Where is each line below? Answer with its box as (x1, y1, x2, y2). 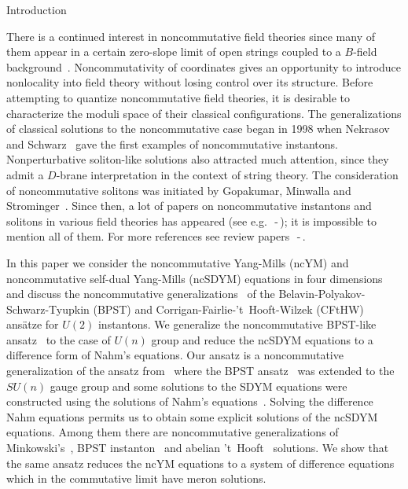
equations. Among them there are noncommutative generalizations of (6, 424, 339, 440)
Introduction (6, 2, 67, 17)
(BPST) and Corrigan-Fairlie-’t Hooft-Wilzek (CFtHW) (93, 300, 364, 317)
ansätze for (6, 316, 59, 333)
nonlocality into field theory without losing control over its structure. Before (6, 74, 373, 90)
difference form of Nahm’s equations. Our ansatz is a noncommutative (6, 347, 344, 363)
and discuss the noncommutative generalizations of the (6, 285, 275, 302)
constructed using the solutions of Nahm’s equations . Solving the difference (6, 393, 373, 410)
